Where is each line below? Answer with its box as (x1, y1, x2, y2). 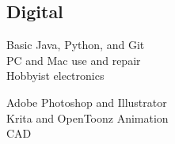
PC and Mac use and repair (6, 51, 141, 68)
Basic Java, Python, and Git (6, 36, 145, 53)
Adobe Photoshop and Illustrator (6, 93, 167, 110)
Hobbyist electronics (6, 67, 105, 84)
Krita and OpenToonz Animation (6, 109, 169, 126)
